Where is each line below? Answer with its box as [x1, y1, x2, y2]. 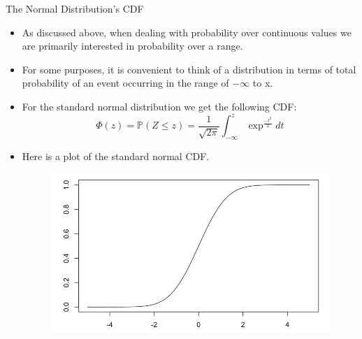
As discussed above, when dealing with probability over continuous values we [22, 24, 352, 39]
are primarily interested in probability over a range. [22, 38, 243, 53]
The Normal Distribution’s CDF [6, 1, 144, 15]
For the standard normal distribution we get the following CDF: [22, 99, 297, 113]
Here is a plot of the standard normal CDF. [22, 148, 210, 163]
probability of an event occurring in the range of [22, 75, 229, 90]
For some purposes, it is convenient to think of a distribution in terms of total [22, 62, 356, 76]
